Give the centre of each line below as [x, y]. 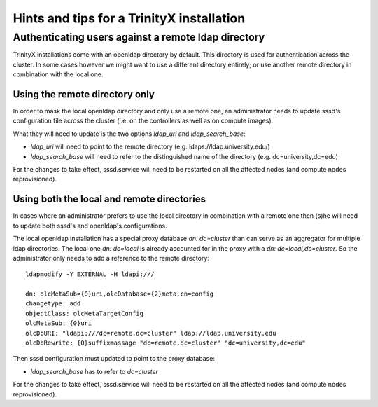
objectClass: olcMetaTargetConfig [84, 313]
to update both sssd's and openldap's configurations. [90, 226]
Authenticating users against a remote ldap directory [139, 37]
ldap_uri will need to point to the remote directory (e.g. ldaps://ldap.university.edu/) [150, 146]
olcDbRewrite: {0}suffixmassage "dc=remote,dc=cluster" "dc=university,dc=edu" [166, 343]
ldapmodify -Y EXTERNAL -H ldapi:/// [90, 274]
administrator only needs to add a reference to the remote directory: [111, 258]
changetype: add [53, 304]
